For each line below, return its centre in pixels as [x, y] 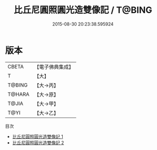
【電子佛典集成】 [54, 67]
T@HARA [19, 94]
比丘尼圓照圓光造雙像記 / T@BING [83, 10]
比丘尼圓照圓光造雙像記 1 [38, 136]
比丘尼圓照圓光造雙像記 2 [38, 143]
